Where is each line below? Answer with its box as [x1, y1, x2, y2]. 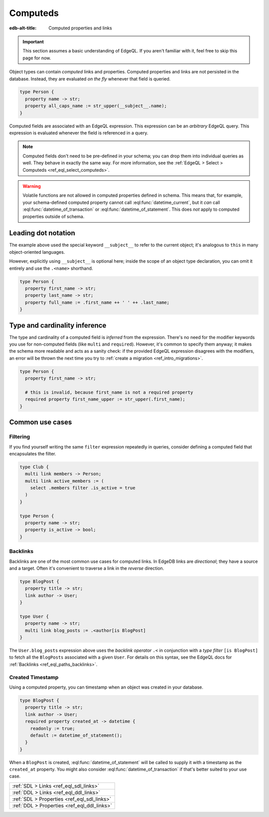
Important [22, 38, 44, 44]
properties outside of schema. [22, 213, 85, 219]
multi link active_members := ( [25, 478, 104, 484]
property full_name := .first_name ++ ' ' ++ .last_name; [25, 300, 170, 305]
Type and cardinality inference [9, 321, 107, 330]
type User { [19, 613, 49, 619]
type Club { [19, 464, 49, 469]
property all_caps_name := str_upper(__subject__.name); [25, 103, 167, 109]
